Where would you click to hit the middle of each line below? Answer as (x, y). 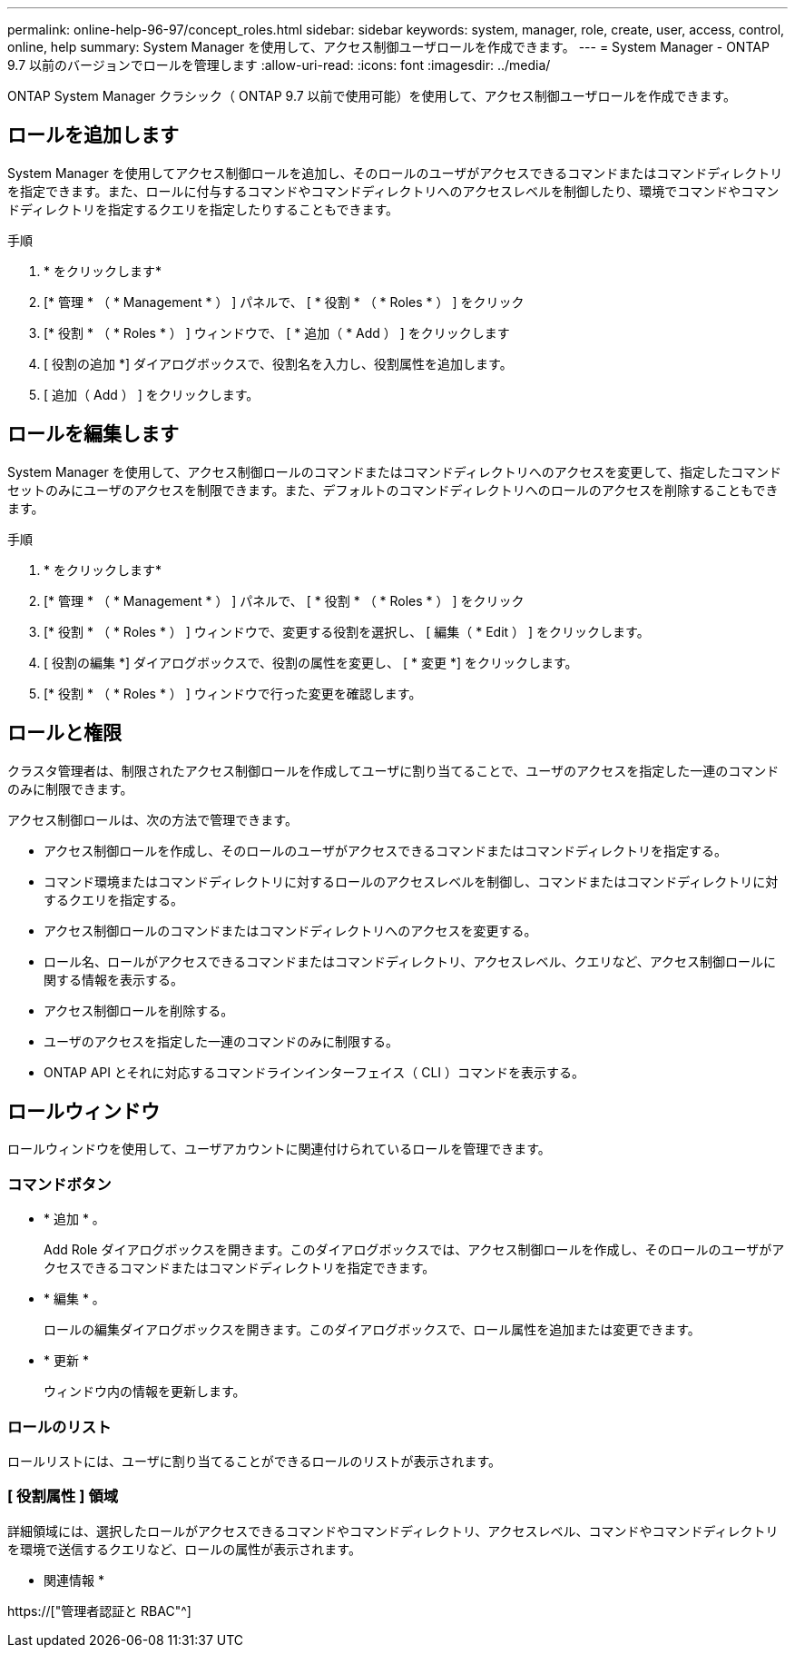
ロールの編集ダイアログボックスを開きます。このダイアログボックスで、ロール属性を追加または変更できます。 (372, 1330)
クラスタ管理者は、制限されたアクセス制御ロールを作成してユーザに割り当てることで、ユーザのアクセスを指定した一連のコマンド (393, 770)
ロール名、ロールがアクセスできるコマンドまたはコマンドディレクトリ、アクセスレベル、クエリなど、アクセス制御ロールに (410, 961)
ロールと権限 (64, 733)
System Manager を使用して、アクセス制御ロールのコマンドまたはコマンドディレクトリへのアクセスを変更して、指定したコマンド (395, 471)
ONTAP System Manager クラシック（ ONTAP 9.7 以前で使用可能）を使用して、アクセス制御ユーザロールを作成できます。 (372, 96)
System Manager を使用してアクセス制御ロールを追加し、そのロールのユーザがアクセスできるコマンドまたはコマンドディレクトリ (395, 173)
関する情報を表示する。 (113, 979)
